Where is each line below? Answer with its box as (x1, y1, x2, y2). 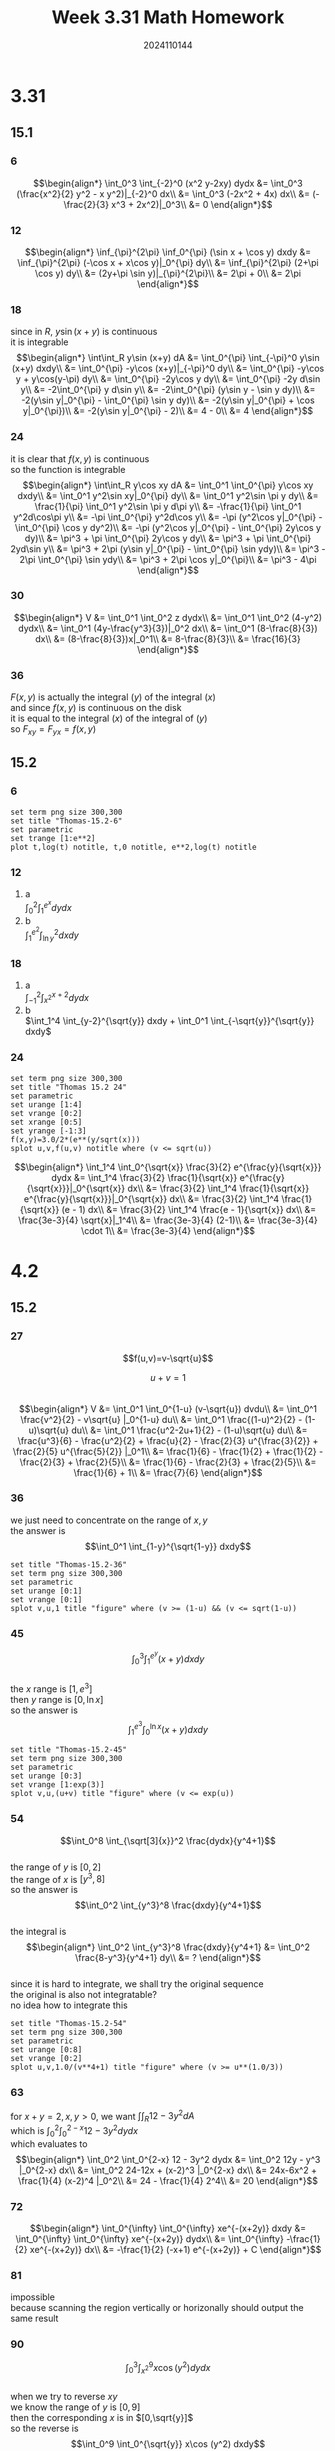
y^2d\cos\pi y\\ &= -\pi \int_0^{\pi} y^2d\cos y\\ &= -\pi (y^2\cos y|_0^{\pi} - (13, 511, 323, 523)
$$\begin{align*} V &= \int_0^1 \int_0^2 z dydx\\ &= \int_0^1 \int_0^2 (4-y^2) (13, 611, 323, 623)
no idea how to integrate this (10, 1999, 128, 2011)
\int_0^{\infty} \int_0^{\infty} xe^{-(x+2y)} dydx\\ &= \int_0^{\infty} (15, 2232, 285, 2245)
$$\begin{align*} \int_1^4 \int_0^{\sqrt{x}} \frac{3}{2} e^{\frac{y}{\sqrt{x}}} (14, 1161, 322, 1173)
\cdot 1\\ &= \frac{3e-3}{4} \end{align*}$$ (80, 1224, 256, 1236)
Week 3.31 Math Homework (51, 6, 285, 29)
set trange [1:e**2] (10, 833, 97, 843)
